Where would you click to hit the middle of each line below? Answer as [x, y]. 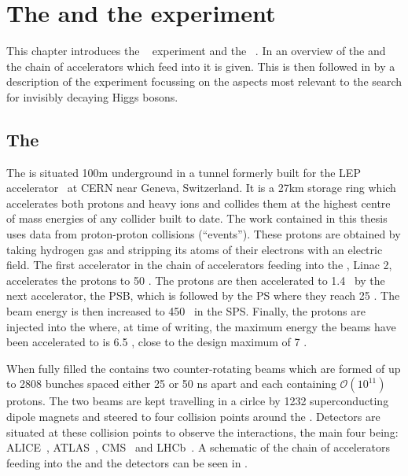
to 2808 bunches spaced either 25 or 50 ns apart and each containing [171, 384]
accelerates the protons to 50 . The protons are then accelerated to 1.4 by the [196, 280]
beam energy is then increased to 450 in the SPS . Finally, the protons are [186, 311]
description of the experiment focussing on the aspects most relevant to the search [204, 81]
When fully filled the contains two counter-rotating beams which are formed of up [204, 368]
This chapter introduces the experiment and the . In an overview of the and [196, 51]
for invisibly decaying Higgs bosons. [92, 96]
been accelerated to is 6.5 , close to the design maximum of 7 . [157, 342]
